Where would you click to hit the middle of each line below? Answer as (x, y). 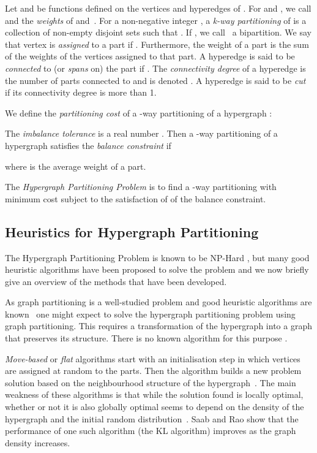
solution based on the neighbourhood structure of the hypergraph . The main (151, 382)
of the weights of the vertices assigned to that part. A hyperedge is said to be (150, 56)
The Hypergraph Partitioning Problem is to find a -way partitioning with (141, 187)
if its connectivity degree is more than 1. (81, 92)
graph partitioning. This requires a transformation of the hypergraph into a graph (158, 326)
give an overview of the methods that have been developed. (116, 281)
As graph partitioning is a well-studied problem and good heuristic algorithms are (158, 302)
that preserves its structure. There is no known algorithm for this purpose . (146, 338)
